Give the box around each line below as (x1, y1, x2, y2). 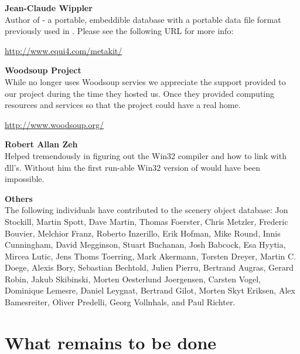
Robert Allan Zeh (5, 138, 78, 150)
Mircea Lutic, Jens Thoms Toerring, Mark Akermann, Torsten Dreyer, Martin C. (5, 250, 296, 262)
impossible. (5, 173, 45, 185)
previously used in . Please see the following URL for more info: (5, 25, 234, 37)
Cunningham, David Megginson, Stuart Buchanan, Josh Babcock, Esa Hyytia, (5, 238, 286, 251)
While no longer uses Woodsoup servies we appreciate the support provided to (5, 75, 286, 87)
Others (5, 192, 33, 204)
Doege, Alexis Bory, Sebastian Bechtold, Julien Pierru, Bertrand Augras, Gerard (5, 261, 294, 274)
